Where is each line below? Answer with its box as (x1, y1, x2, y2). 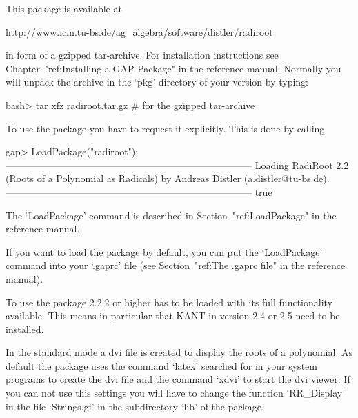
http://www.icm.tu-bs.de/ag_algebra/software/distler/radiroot (6, 24, 273, 39)
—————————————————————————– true (6, 184, 272, 199)
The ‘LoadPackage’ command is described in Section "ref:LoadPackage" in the (6, 208, 337, 222)
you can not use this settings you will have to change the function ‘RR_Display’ (6, 386, 346, 400)
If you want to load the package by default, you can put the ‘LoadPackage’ (6, 244, 323, 259)
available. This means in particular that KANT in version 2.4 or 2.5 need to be (6, 308, 340, 323)
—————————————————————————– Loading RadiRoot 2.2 (6, 157, 349, 172)
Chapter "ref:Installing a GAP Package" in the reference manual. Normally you (6, 61, 341, 75)
